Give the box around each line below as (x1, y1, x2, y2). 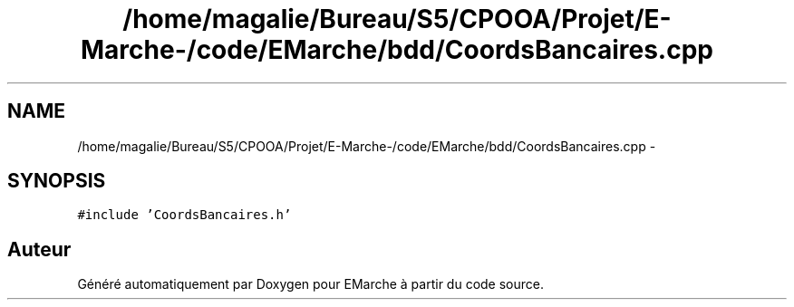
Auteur (7, 237, 72, 261)
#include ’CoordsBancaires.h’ (77, 207, 292, 223)
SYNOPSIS (7, 169, 106, 193)
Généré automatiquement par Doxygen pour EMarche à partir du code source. (77, 276, 544, 293)
